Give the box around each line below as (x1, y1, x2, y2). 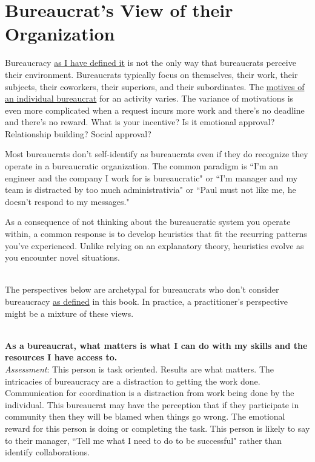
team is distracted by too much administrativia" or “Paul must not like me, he (5, 183, 296, 196)
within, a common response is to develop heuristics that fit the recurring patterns (5, 227, 307, 240)
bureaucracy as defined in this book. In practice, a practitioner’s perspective (5, 295, 288, 307)
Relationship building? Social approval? (5, 127, 151, 140)
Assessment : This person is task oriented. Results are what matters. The (5, 362, 274, 375)
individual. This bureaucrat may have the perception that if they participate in (5, 398, 299, 411)
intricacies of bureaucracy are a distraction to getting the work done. (5, 374, 260, 387)
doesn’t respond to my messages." (5, 195, 130, 207)
